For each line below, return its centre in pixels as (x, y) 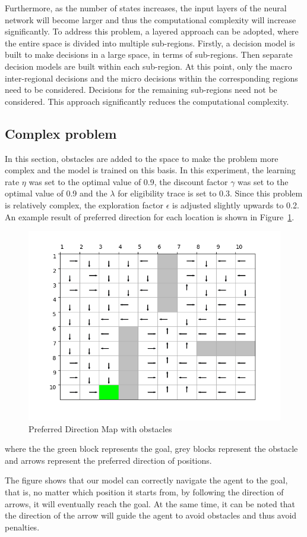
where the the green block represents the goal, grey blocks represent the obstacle (151, 449)
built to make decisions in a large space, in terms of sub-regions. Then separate (149, 54)
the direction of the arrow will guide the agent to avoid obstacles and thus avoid (151, 515)
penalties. (22, 527)
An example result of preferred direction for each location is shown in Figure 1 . (150, 216)
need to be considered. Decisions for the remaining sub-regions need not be (141, 90)
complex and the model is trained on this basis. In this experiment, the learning (150, 170)
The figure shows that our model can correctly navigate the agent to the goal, (146, 480)
